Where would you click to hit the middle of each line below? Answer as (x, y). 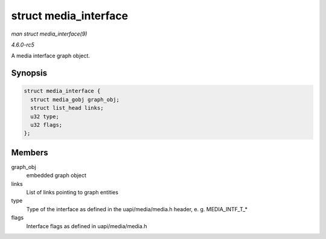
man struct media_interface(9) (49, 34)
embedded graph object (56, 176)
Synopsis (29, 73)
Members (30, 152)
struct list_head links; (67, 108)
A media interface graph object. (51, 56)
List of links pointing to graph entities (72, 192)
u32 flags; (46, 125)
